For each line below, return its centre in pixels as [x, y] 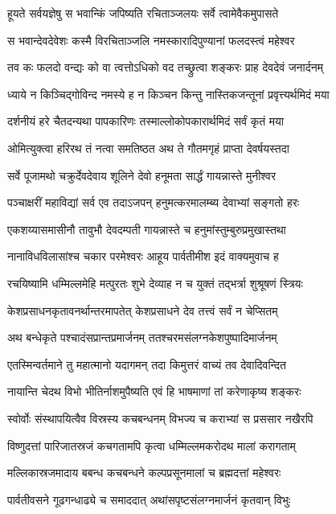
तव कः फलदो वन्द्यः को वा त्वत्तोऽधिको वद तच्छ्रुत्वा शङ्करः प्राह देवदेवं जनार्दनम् [165, 67]
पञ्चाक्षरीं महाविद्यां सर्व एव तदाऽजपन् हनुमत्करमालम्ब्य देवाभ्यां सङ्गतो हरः [154, 202]
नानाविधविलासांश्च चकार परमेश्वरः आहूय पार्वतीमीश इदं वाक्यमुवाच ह [143, 256]
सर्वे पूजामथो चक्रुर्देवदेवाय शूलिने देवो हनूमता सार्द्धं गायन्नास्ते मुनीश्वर [142, 175]
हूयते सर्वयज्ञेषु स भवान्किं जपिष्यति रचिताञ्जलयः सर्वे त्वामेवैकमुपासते [143, 13]
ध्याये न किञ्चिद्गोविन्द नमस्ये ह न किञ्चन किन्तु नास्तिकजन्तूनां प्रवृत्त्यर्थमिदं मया [168, 94]
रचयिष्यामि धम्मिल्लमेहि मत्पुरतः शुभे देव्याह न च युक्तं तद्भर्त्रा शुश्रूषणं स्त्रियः [155, 283]
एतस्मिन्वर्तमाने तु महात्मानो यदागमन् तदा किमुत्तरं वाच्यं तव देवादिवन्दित [147, 364]
